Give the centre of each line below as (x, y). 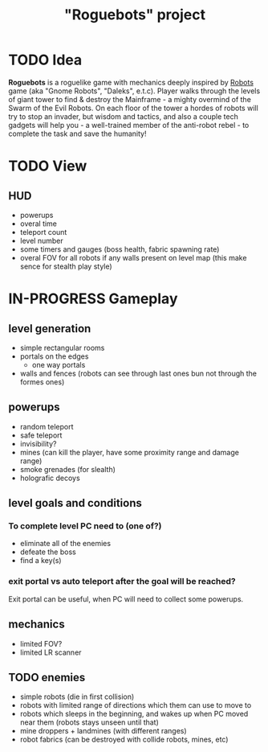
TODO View (48, 166)
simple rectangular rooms (62, 347)
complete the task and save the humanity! (77, 134)
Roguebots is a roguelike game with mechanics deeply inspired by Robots (131, 82)
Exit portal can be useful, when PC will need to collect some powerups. (126, 599)
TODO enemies (47, 677)
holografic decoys (50, 478)
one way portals (59, 364)
